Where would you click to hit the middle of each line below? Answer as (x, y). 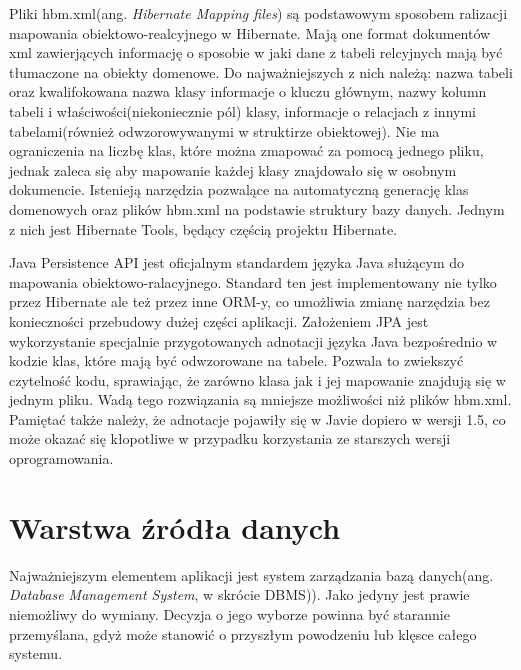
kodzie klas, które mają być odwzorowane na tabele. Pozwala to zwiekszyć (236, 360)
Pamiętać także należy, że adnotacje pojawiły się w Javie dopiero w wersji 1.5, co (257, 418)
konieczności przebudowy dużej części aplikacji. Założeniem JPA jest (219, 320)
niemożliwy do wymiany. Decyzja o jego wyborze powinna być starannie (229, 613)
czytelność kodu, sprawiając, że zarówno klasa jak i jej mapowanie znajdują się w (257, 379)
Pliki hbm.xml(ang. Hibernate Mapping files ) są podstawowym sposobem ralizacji (258, 13)
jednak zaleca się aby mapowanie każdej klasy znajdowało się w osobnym (233, 169)
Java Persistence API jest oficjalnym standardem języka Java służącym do (237, 262)
